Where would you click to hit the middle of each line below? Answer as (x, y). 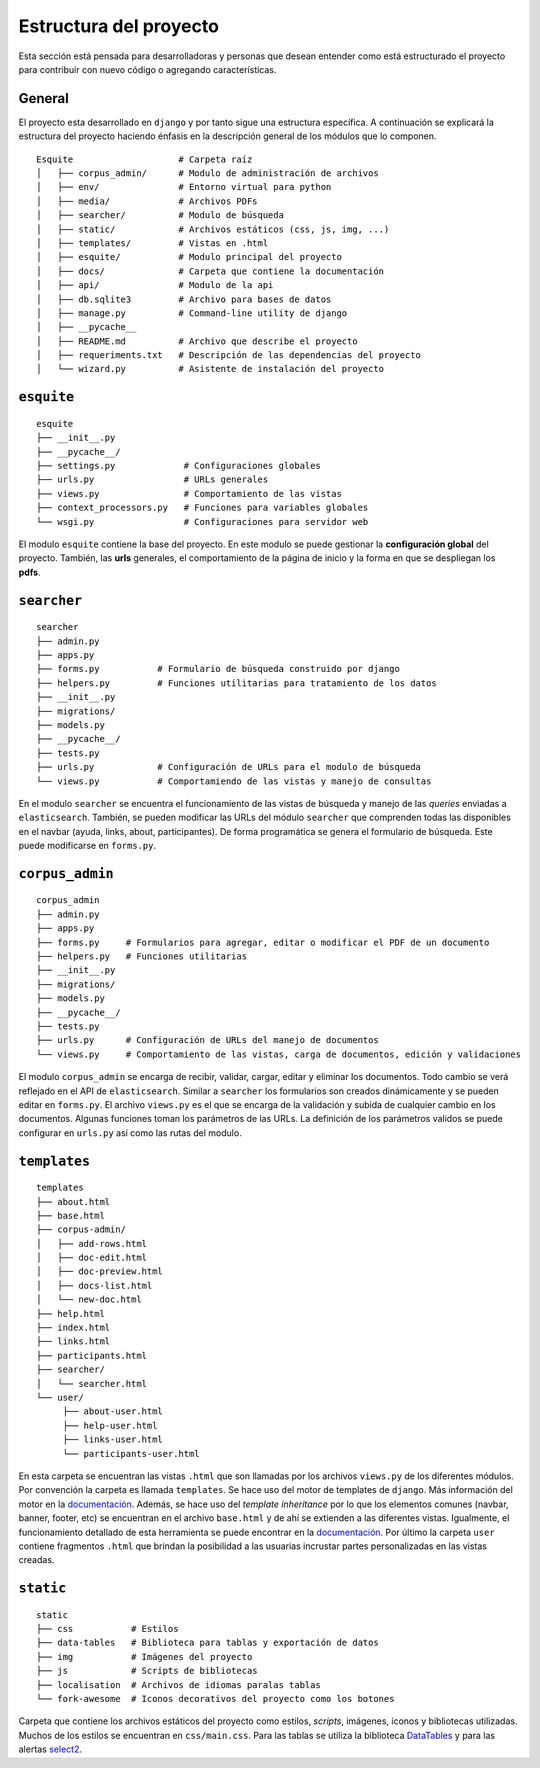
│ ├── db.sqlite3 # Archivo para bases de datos (184, 299)
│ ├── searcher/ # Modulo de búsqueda (160, 215)
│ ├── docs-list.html (94, 1285)
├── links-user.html (113, 1439)
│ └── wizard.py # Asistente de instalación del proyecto (210, 369)
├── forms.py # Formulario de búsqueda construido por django (218, 669)
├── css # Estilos (107, 1629)
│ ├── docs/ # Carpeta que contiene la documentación (210, 271)
